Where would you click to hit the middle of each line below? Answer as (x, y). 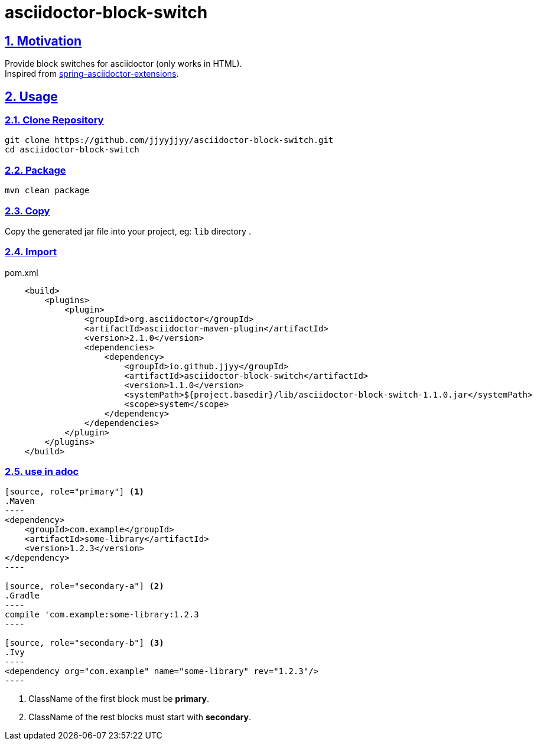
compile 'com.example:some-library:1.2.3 (102, 615)
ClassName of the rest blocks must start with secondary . (140, 717)
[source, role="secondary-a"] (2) (84, 586)
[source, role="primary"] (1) (75, 492)
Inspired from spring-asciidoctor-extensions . (92, 74)
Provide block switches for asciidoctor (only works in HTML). (123, 64)
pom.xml (22, 272)
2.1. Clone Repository (54, 120)
